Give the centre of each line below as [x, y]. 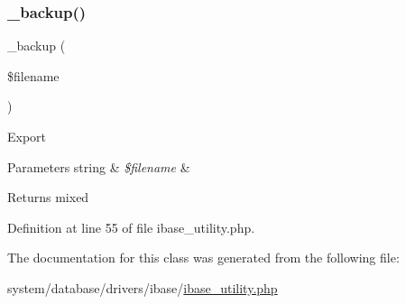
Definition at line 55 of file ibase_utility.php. [131, 227]
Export [27, 136]
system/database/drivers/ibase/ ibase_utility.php [143, 287]
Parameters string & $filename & [99, 166]
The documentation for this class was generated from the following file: [203, 258]
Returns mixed [48, 197]
